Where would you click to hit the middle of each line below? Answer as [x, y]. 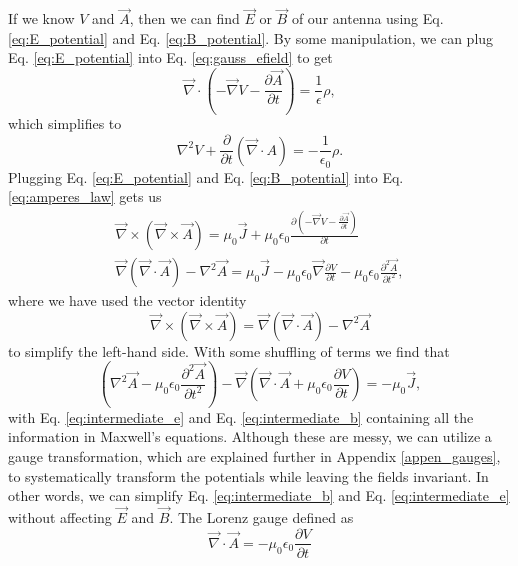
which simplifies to [65, 123]
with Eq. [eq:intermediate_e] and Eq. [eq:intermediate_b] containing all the [241, 416]
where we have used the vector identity [127, 300]
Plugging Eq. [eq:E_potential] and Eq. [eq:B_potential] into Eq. [206, 176]
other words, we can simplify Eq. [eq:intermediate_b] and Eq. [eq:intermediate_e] [259, 495]
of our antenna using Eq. [367, 18]
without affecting [60, 516]
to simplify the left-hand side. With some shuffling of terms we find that [229, 350]
